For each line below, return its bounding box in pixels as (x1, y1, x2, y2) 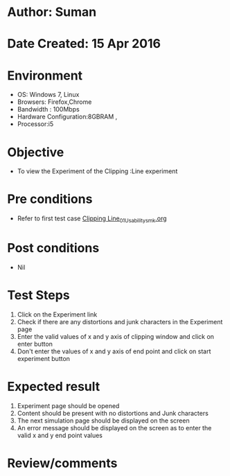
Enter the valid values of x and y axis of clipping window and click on (17, 332, 215, 340)
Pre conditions (7, 191, 93, 207)
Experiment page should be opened (17, 401, 120, 409)
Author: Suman (7, 4, 97, 20)
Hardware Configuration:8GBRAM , (17, 112, 118, 121)
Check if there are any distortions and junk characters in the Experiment (17, 317, 223, 326)
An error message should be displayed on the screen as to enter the (17, 423, 212, 432)
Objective (7, 144, 64, 160)
